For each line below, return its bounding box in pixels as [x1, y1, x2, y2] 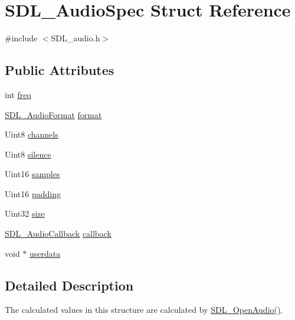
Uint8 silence [5, 148, 51, 160]
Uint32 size [5, 207, 45, 220]
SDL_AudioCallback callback [5, 227, 112, 240]
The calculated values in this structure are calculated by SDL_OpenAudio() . [5, 303, 283, 316]
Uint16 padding [5, 187, 61, 200]
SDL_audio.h [51, 32, 100, 44]
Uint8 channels [5, 128, 58, 141]
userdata [29, 247, 61, 259]
